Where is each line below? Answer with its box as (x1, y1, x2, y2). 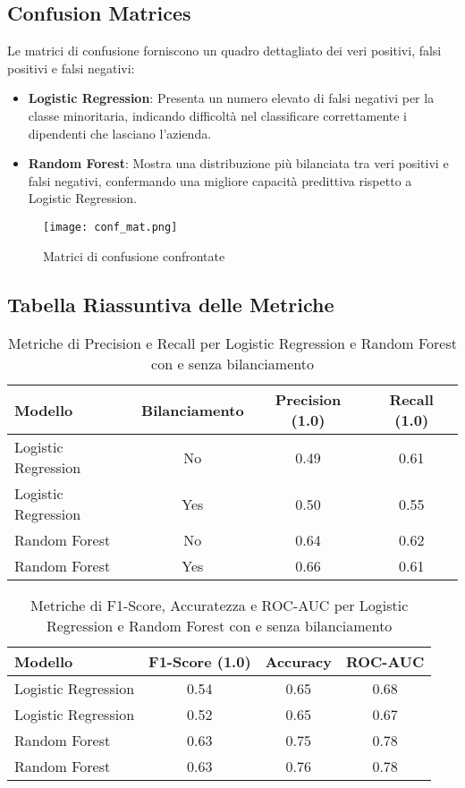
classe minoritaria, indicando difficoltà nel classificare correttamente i (28, 106, 408, 124)
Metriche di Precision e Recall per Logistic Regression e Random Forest (8, 333, 457, 354)
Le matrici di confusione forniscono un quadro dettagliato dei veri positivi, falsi (7, 41, 442, 60)
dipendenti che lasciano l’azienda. (28, 123, 212, 142)
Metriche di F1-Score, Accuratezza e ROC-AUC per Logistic (30, 595, 409, 616)
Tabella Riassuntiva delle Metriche (7, 290, 334, 318)
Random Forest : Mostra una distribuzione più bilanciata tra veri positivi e (28, 154, 449, 173)
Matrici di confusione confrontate (43, 246, 225, 265)
